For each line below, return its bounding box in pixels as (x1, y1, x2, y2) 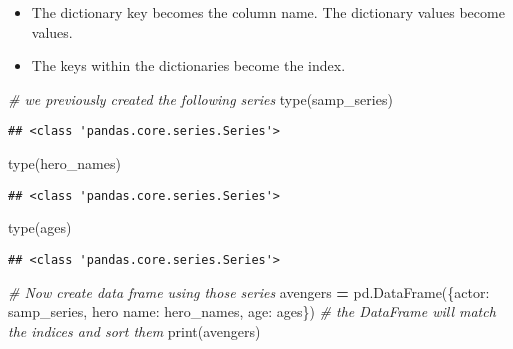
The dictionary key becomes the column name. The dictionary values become (31, 2, 505, 22)
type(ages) (8, 217, 72, 238)
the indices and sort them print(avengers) (8, 320, 261, 341)
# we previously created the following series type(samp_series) (8, 88, 393, 109)
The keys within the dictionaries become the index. (31, 55, 346, 76)
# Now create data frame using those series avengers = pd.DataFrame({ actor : (8, 281, 490, 302)
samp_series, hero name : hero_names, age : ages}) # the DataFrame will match (8, 301, 496, 322)
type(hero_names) (8, 153, 121, 174)
